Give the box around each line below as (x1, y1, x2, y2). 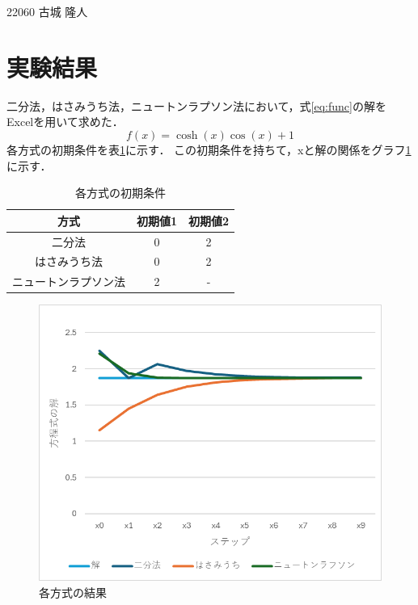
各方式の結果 (39, 583, 107, 600)
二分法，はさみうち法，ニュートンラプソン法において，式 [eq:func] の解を (6, 97, 386, 114)
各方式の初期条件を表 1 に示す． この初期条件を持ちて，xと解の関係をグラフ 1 (6, 141, 412, 158)
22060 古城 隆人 (6, 3, 88, 19)
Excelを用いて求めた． (6, 113, 124, 130)
